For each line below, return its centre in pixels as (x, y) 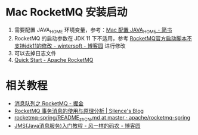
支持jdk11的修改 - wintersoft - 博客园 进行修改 (70, 46)
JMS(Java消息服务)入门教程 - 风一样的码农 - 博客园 (77, 126)
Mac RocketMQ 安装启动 (66, 12)
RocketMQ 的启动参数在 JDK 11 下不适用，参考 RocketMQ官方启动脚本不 (103, 38)
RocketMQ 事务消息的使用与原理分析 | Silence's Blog (79, 111)
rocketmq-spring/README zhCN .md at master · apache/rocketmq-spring (102, 118)
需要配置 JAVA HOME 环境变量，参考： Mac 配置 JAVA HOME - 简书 (93, 30)
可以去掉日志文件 (35, 53)
